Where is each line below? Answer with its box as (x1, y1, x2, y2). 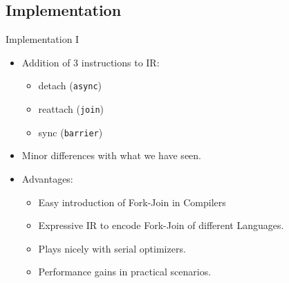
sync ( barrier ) (38, 125, 103, 139)
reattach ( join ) (38, 102, 104, 116)
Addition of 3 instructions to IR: (21, 55, 160, 69)
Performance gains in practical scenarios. (38, 264, 212, 279)
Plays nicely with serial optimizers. (38, 241, 186, 255)
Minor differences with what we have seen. (21, 148, 201, 163)
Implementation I (6, 32, 80, 46)
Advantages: (21, 171, 73, 185)
